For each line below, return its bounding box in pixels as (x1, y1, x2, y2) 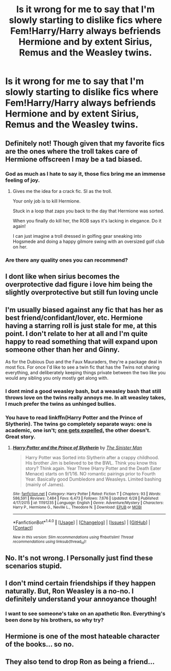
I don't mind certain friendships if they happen (5, 579, 156, 588)
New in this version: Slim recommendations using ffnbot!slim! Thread (12, 535, 134, 540)
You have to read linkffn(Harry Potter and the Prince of (5, 414, 142, 421)
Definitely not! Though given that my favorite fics (5, 139, 165, 148)
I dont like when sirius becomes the (5, 272, 120, 281)
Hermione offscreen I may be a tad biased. (5, 155, 142, 163)
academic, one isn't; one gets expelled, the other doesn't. (5, 427, 151, 434)
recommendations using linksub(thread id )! (12, 539, 87, 545)
